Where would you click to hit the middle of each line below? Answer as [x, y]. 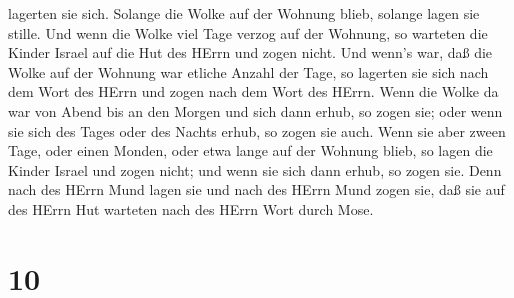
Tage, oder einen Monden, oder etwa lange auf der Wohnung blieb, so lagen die [250, 150]
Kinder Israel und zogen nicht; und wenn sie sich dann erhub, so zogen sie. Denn [255, 169]
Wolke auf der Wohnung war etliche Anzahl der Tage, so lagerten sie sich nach [248, 71]
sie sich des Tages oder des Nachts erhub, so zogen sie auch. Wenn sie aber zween [257, 130]
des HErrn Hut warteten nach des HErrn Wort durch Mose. [191, 208]
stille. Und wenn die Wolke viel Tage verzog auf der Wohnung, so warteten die [248, 32]
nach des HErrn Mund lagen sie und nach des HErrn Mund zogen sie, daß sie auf [256, 189]
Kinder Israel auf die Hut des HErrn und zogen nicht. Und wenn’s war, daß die [250, 52]
